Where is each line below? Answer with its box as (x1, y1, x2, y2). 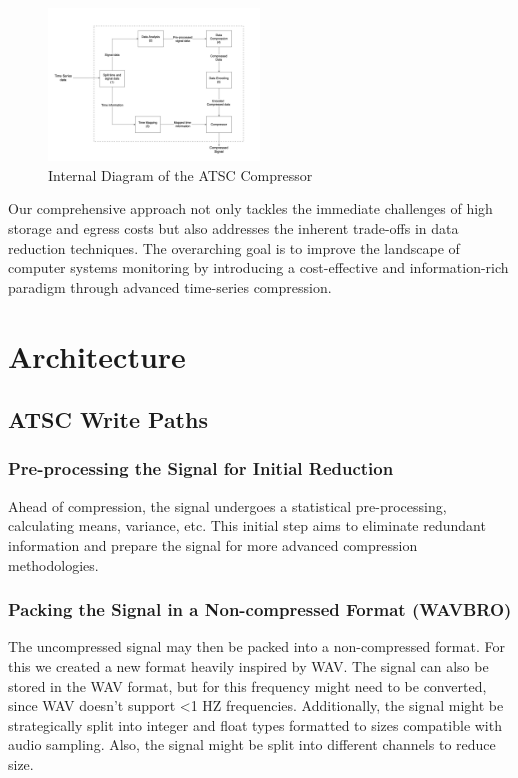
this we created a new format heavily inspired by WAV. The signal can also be (8, 655, 489, 676)
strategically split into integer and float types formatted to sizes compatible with (8, 714, 502, 735)
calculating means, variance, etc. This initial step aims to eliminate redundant (8, 515, 486, 536)
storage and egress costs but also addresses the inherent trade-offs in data (8, 217, 459, 238)
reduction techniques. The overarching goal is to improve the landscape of (8, 237, 460, 258)
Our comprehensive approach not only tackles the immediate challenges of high (8, 198, 493, 219)
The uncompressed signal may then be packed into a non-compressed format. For (8, 636, 505, 657)
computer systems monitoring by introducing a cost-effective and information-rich (8, 257, 509, 278)
